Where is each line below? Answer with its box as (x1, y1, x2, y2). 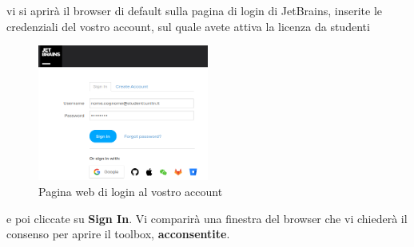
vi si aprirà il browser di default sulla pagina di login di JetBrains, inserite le (6, 2, 383, 18)
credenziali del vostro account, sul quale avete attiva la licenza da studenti (6, 18, 370, 34)
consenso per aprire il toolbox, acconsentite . (6, 225, 230, 242)
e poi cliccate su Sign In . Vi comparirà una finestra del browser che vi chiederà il (6, 210, 408, 226)
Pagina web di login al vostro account (38, 182, 223, 199)
